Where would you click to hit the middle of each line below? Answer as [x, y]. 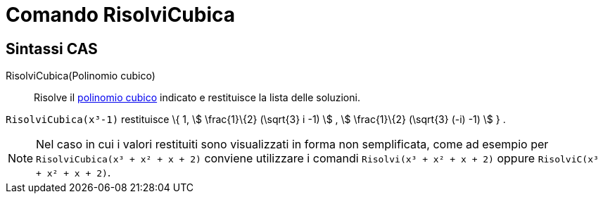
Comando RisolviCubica [121, 15]
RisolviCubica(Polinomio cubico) [81, 76]
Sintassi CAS [52, 49]
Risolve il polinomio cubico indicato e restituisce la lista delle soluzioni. [197, 98]
